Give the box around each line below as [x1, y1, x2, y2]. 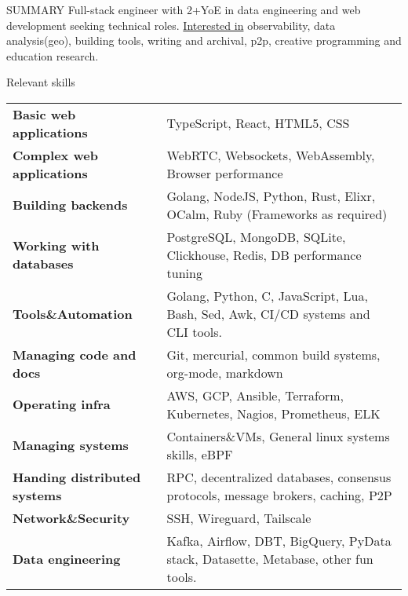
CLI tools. [166, 322, 223, 341]
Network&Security [13, 508, 130, 527]
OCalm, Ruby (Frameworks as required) [166, 204, 388, 223]
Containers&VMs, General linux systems [166, 426, 390, 445]
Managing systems [13, 436, 129, 455]
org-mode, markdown [166, 363, 283, 382]
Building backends [13, 196, 128, 214]
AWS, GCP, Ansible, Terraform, [166, 386, 344, 404]
